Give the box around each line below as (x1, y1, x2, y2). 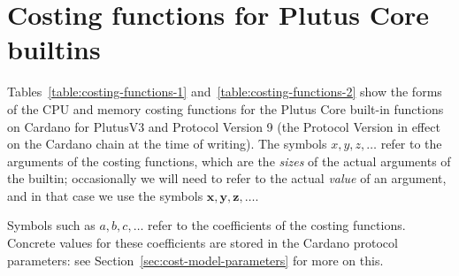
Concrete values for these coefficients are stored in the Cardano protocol (7, 234, 398, 252)
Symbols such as (7, 216, 96, 234)
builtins (7, 31, 101, 67)
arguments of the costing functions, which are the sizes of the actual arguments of (7, 151, 451, 170)
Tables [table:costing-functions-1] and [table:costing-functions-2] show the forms (7, 82, 442, 101)
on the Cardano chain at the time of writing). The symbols (7, 134, 327, 153)
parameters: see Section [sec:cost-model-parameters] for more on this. (7, 250, 384, 269)
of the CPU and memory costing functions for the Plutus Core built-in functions (7, 99, 444, 118)
